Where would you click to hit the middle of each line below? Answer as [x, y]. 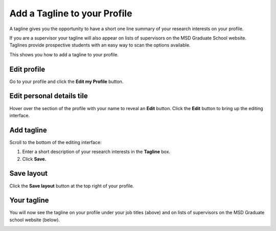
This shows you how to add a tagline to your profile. [64, 54]
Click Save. [34, 159]
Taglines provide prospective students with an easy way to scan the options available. [100, 45]
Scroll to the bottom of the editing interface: [55, 142]
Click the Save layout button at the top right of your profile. [72, 186]
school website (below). [35, 220]
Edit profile [27, 69]
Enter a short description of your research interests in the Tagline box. [96, 152]
